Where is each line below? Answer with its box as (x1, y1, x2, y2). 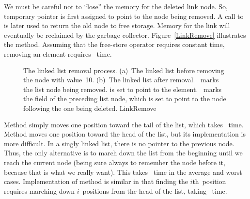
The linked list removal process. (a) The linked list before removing (23, 65, 224, 75)
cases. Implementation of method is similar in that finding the (4, 176, 188, 186)
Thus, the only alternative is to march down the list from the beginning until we (4, 148, 243, 158)
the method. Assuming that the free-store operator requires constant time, (4, 39, 225, 49)
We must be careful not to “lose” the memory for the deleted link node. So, (4, 1, 228, 11)
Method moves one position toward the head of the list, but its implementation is (4, 129, 246, 139)
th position (192, 176, 226, 186)
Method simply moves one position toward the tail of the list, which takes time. (4, 119, 244, 129)
